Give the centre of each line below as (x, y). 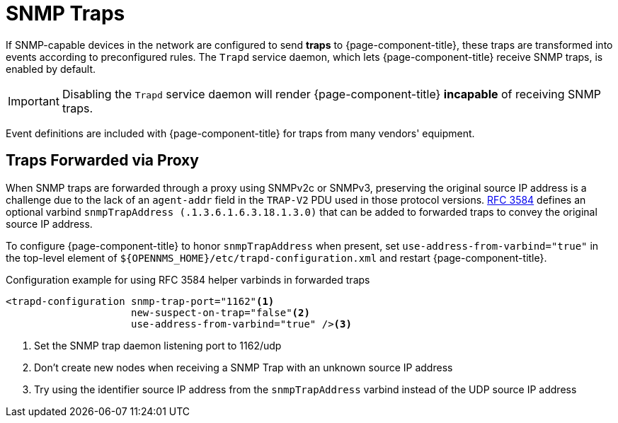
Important (34, 101)
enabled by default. (51, 69)
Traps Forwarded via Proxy (102, 161)
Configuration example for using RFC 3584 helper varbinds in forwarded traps (188, 279)
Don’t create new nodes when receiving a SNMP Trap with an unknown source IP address (244, 367)
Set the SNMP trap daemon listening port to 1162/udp (158, 345)
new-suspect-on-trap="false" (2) (221, 312)
